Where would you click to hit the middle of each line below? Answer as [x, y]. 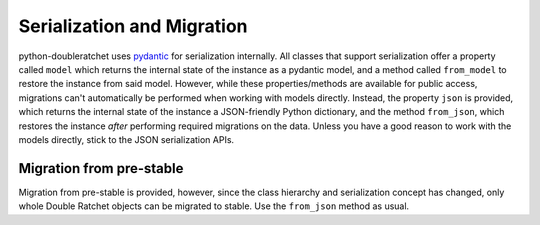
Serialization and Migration [133, 26]
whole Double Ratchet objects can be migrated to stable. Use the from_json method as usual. [214, 206]
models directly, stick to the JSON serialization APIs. [126, 139]
